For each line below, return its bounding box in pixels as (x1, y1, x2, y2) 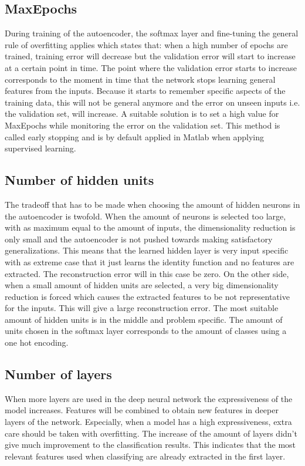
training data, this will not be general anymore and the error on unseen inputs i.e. (5, 96, 300, 108)
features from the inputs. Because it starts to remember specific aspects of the (5, 85, 286, 97)
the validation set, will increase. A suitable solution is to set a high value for (5, 107, 279, 120)
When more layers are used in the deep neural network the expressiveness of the (5, 392, 293, 404)
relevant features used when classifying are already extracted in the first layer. (5, 450, 286, 462)
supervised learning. (5, 142, 76, 154)
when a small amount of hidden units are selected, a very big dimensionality (5, 279, 279, 291)
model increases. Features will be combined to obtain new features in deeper (5, 404, 279, 416)
